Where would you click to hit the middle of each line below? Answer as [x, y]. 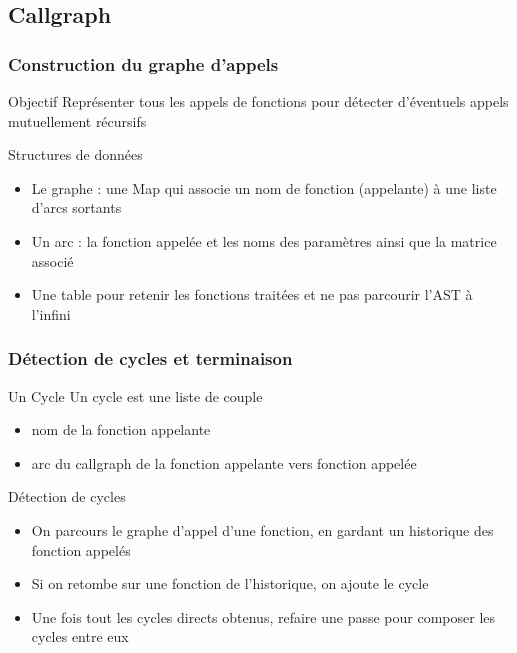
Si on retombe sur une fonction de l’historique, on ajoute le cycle [230, 583]
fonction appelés [81, 549]
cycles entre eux [80, 636]
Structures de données [75, 154]
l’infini [51, 313]
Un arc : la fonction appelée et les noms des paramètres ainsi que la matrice [264, 240]
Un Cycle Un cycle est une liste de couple [135, 395]
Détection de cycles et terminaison [150, 358]
